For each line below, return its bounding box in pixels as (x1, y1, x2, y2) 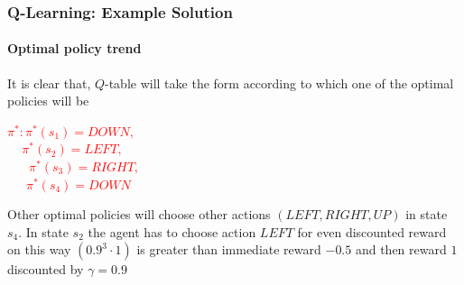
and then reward (355, 240, 447, 259)
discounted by (7, 260, 84, 279)
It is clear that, (7, 73, 91, 92)
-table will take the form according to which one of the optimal (105, 73, 454, 92)
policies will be (7, 91, 89, 110)
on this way (7, 240, 71, 259)
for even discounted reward (297, 222, 447, 241)
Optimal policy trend (7, 39, 142, 58)
